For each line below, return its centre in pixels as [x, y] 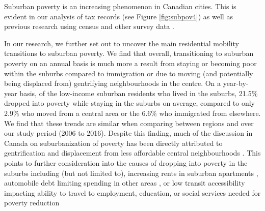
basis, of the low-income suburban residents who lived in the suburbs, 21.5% [139, 93]
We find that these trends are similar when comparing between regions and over [129, 123]
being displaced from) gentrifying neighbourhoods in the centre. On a [113, 83]
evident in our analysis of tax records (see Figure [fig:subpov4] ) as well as [118, 16]
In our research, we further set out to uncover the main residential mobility [122, 43]
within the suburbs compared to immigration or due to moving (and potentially [129, 73]
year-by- [236, 83]
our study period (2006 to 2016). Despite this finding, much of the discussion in [128, 133]
